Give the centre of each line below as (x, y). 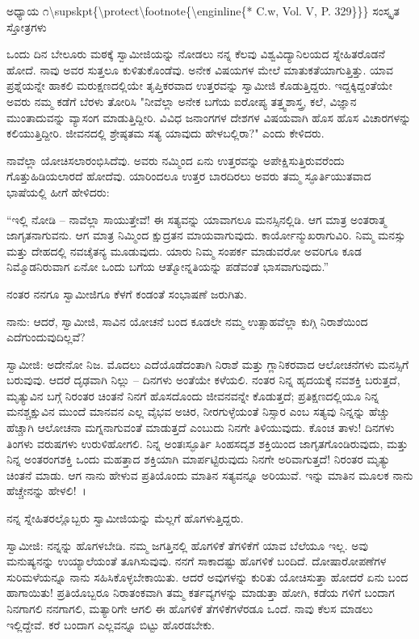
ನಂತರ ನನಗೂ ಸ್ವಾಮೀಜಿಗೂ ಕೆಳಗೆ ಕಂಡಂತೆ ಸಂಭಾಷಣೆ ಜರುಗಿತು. (127, 293)
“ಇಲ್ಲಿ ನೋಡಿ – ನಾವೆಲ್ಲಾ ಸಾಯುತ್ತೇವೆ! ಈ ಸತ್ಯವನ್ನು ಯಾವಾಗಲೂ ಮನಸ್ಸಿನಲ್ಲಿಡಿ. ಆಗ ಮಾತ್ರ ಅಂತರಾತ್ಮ (197, 219)
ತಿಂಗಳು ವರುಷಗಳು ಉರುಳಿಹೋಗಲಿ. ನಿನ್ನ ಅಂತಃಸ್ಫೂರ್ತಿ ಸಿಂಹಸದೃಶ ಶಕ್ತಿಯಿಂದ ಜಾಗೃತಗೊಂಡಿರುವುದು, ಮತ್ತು (207, 443)
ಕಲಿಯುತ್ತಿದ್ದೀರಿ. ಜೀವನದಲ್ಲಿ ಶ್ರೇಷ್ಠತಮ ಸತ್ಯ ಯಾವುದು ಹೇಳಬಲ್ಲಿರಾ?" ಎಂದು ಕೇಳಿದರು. (166, 133)
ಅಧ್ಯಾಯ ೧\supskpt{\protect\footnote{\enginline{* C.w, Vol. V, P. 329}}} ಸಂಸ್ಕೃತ (203, 11)
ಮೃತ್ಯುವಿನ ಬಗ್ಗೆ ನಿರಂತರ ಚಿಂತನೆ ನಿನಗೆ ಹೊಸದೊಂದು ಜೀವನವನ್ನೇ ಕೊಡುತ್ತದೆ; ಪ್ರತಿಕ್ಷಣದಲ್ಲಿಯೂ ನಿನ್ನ (193, 395)
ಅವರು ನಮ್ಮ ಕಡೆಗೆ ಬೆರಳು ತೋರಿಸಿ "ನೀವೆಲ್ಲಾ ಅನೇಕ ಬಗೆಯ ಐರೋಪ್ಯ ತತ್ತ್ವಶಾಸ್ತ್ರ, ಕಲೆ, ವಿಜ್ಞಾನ (182, 101)
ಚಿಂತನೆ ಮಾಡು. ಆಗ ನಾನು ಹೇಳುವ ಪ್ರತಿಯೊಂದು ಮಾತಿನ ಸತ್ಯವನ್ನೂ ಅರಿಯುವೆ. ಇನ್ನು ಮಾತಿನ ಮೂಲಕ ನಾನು (210, 474)
